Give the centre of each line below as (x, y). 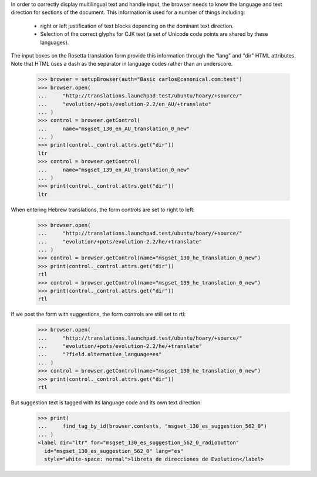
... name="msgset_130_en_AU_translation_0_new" (114, 128)
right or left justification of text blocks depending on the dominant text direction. (137, 26)
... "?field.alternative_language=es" (100, 354)
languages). (55, 42)
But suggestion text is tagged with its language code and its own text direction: (106, 402)
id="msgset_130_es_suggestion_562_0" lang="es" (114, 451)
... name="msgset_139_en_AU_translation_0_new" (114, 170)
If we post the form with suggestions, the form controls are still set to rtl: (98, 314)
